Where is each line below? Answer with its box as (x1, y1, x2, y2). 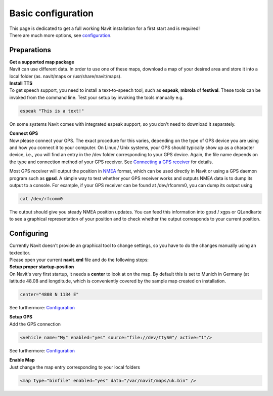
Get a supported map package (9, 59, 74, 65)
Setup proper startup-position (9, 264, 74, 270)
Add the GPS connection (9, 321, 61, 327)
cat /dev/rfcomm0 (20, 196, 63, 201)
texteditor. (9, 249, 31, 256)
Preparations (9, 46, 52, 54)
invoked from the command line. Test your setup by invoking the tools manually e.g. (9, 94, 184, 100)
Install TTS (9, 80, 33, 86)
